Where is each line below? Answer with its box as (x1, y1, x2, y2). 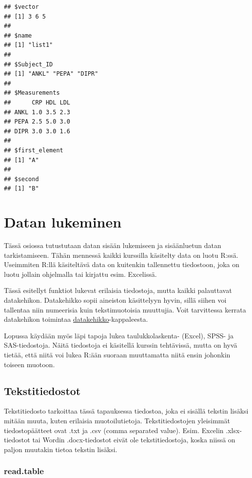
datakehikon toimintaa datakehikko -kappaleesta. (4, 314, 148, 324)
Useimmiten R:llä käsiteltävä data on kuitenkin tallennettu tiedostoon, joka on (4, 259, 240, 270)
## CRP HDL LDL (4, 99, 71, 106)
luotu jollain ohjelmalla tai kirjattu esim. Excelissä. (4, 269, 157, 279)
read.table (4, 465, 44, 477)
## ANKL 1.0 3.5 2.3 (4, 108, 71, 116)
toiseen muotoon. (4, 359, 55, 369)
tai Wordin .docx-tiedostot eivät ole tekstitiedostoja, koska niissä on (32, 435, 235, 445)
